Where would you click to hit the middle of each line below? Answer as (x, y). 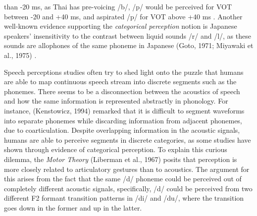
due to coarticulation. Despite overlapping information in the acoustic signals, (122, 130)
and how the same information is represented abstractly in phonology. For (116, 101)
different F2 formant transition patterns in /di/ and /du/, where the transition (124, 198)
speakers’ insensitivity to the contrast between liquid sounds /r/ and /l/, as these (128, 35)
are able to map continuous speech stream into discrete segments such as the (120, 81)
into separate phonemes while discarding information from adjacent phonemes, (123, 120)
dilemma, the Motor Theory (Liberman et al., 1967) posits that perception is (121, 159)
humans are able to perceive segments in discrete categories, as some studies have (128, 139)
